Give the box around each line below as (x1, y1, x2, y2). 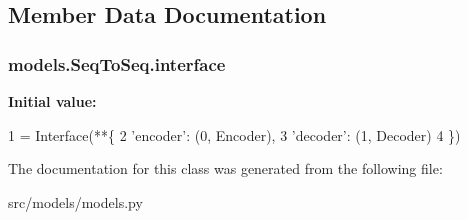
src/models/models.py (8, 191, 143, 212)
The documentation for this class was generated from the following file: (8, 158, 443, 179)
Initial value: (8, 91, 97, 111)
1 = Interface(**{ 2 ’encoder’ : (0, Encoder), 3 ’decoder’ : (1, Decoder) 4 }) (8, 124, 461, 145)
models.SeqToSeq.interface (8, 51, 226, 76)
